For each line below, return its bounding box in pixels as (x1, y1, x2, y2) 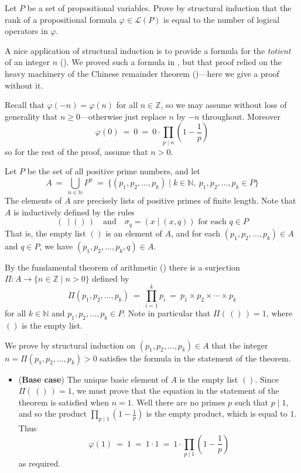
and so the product (18, 407, 87, 420)
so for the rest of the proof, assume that (5, 145, 148, 157)
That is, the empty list (5, 227, 86, 239)
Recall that (5, 99, 45, 111)
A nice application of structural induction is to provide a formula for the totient (5, 44, 291, 56)
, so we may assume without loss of (160, 99, 287, 111)
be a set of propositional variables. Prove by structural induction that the (27, 2, 292, 13)
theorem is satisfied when (18, 396, 110, 408)
